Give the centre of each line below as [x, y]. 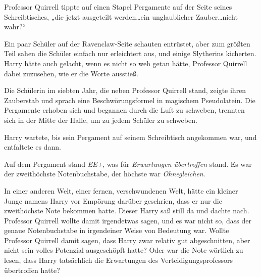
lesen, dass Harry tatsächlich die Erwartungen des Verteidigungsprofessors [119, 260]
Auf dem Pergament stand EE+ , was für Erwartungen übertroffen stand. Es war [128, 164]
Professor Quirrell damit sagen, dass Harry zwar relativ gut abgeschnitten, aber [127, 240]
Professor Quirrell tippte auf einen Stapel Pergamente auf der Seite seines [118, 7]
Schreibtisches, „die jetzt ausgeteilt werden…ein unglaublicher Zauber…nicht [121, 16]
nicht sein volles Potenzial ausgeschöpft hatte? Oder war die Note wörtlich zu [124, 250]
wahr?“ [15, 27]
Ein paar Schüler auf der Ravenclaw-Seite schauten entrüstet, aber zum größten [127, 43]
